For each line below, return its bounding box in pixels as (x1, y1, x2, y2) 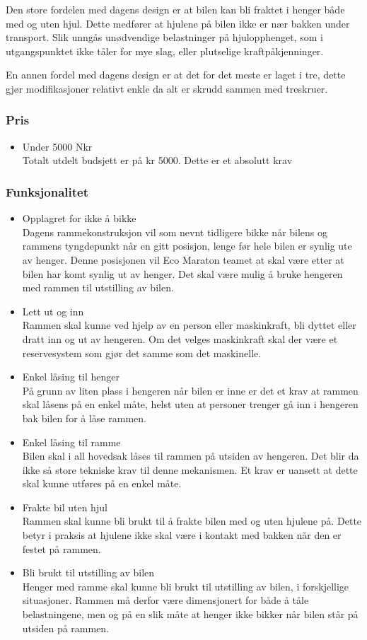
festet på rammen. (22, 541, 101, 556)
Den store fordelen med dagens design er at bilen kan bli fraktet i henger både (6, 2, 345, 16)
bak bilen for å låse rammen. (22, 410, 146, 425)
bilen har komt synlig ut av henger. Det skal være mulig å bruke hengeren (22, 266, 343, 281)
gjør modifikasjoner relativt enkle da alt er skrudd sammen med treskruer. (6, 81, 328, 95)
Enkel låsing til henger (22, 369, 120, 384)
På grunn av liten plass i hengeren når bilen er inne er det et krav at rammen (22, 383, 359, 397)
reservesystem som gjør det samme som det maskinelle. (22, 345, 262, 360)
